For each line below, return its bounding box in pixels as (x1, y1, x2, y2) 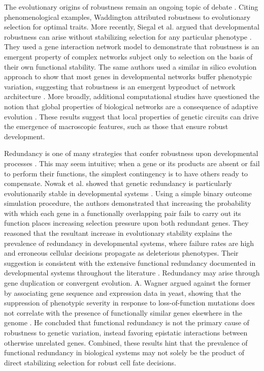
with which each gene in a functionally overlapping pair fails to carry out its (4, 207, 241, 218)
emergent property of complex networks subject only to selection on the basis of (4, 51, 253, 61)
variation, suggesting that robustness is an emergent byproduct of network (4, 81, 236, 91)
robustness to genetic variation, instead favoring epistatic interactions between (4, 327, 248, 337)
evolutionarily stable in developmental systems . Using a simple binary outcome (4, 188, 252, 198)
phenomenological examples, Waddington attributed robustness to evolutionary (4, 11, 251, 22)
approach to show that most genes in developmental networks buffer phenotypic (4, 71, 252, 82)
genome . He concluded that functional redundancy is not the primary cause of (4, 317, 249, 328)
